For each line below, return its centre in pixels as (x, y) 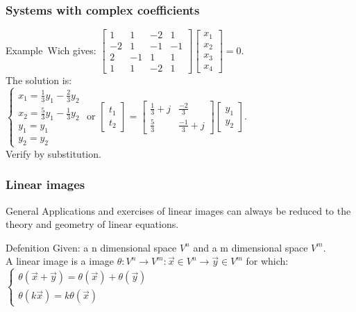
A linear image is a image (60, 261)
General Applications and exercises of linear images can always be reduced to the (178, 210)
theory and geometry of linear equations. (92, 224)
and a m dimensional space (251, 247)
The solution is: (39, 80)
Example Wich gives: (51, 50)
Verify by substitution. (53, 153)
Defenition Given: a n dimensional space (91, 247)
